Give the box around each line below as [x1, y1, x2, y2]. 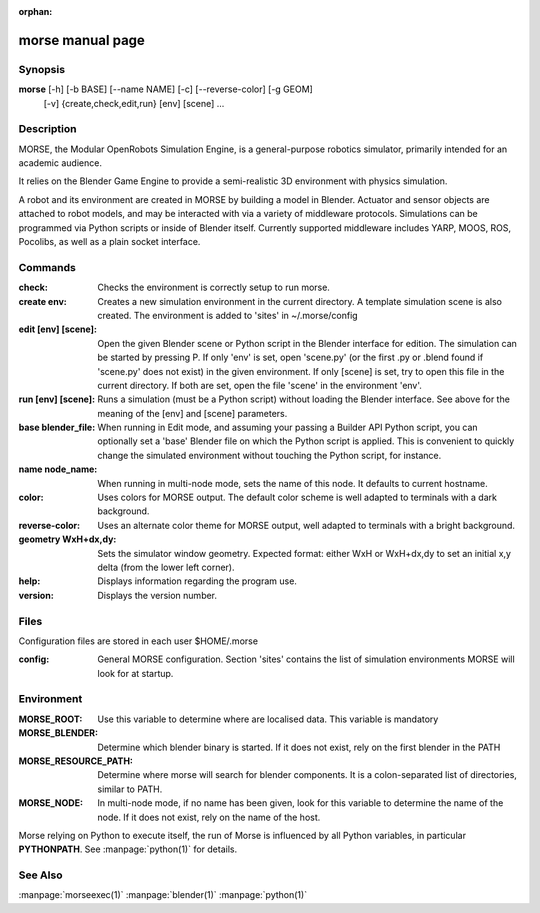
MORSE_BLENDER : [18, 727, 99, 739]
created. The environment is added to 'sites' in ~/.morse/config [97, 309, 359, 321]
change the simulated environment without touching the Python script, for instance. [97, 449, 442, 461]
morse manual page [18, 31, 145, 49]
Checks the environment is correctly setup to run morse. [97, 281, 330, 294]
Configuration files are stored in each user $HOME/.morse [18, 635, 259, 647]
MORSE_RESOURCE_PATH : [18, 755, 134, 767]
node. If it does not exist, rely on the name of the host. [97, 811, 321, 823]
